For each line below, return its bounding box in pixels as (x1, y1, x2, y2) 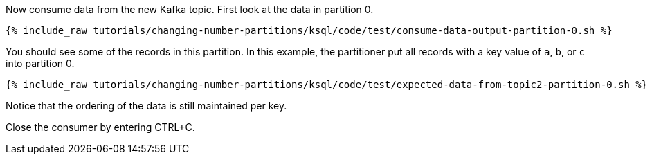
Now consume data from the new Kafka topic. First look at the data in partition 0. (6, 3, 374, 15)
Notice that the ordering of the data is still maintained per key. (6, 100, 287, 112)
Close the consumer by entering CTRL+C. (6, 121, 195, 133)
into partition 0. (6, 57, 75, 69)
